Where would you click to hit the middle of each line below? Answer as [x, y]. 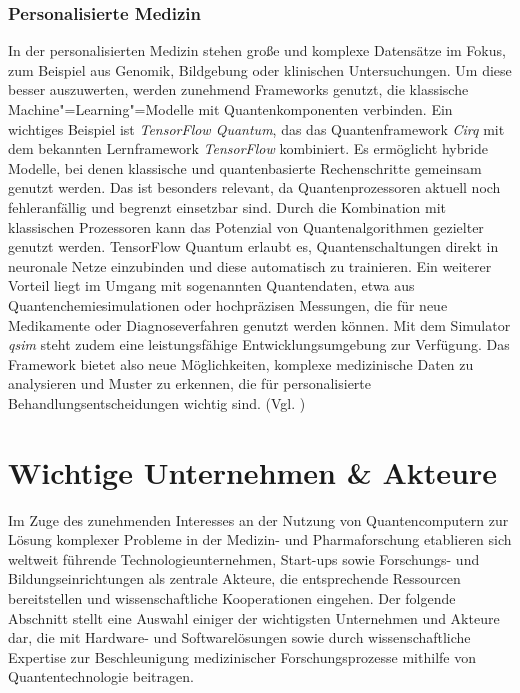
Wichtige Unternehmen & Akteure [252, 471]
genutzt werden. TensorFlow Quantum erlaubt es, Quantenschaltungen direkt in [253, 246]
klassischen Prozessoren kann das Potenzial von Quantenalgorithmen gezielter [246, 226]
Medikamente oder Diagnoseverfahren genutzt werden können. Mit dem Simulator [259, 324]
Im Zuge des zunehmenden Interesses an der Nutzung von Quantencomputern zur [258, 519]
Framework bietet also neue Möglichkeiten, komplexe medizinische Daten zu [241, 363]
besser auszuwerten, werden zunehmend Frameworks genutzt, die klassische [238, 89]
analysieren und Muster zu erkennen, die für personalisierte [190, 383]
